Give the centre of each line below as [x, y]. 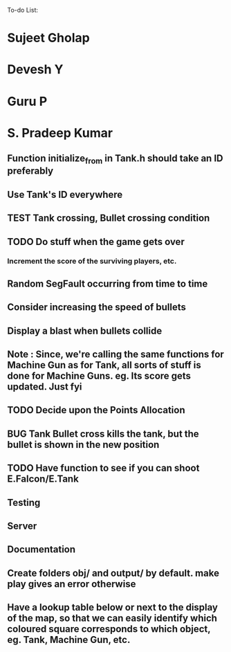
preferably [30, 171]
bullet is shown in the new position [83, 445]
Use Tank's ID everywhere [65, 194]
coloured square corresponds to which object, [109, 629]
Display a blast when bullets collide [85, 330]
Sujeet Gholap [48, 38]
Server [22, 526]
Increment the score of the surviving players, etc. [92, 261]
